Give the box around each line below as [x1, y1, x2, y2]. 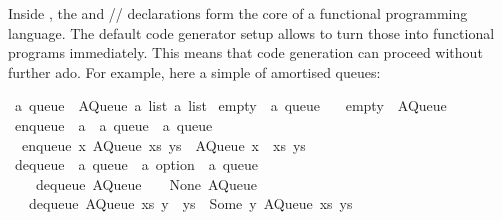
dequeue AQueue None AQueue [35, 173, 257, 194]
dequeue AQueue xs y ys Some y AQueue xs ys [28, 193, 353, 214]
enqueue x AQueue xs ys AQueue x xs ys [21, 134, 306, 155]
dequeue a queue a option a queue [14, 154, 259, 175]
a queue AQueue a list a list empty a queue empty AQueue [14, 95, 447, 116]
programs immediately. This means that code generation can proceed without [8, 42, 483, 63]
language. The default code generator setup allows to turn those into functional [8, 22, 495, 43]
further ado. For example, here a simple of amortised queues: [8, 61, 381, 82]
